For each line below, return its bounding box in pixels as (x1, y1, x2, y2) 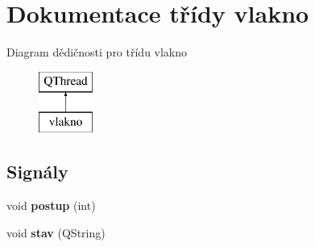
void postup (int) (6, 197, 96, 214)
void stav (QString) (6, 224, 106, 241)
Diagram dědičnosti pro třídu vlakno (6, 44, 188, 61)
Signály (6, 159, 68, 184)
